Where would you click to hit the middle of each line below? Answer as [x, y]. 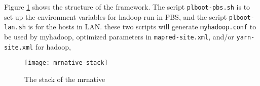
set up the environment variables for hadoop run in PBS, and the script [116, 16]
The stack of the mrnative [65, 79]
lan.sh [15, 28]
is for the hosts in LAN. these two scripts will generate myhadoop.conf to [142, 27]
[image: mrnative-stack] [66, 63]
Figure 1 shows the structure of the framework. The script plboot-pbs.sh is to [127, 7]
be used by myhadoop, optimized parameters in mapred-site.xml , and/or [119, 36]
